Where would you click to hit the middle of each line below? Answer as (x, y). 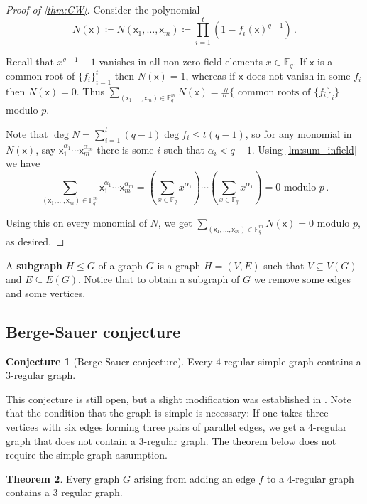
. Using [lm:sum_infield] (304, 149)
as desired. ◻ (35, 241)
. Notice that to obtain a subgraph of (159, 279)
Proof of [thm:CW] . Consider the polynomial (103, 9)
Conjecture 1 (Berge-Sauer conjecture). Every (109, 361)
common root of (40, 76)
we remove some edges (302, 279)
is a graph (179, 265)
